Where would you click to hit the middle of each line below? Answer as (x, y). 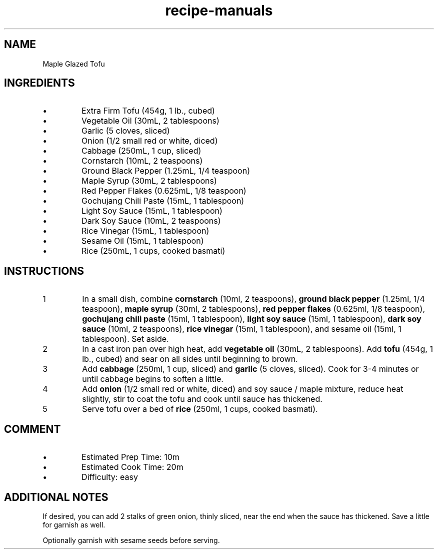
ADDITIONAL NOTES (56, 497)
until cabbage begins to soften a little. (153, 379)
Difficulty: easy (110, 477)
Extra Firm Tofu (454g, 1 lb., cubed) (148, 111)
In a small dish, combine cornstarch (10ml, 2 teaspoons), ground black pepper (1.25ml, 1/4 (253, 299)
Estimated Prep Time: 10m (130, 457)
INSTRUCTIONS (44, 271)
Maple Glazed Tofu (74, 64)
